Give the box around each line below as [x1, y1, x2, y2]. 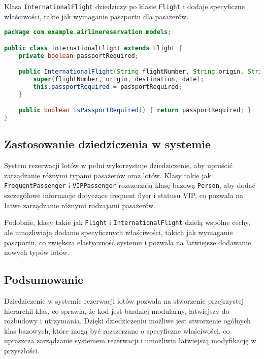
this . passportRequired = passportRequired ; [33, 83, 182, 90]
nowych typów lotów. [4, 247, 70, 257]
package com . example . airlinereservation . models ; [4, 28, 172, 36]
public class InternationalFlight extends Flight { [4, 44, 182, 52]
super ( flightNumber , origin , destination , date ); [33, 76, 204, 83]
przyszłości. [4, 345, 40, 355]
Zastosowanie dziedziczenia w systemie [4, 136, 211, 152]
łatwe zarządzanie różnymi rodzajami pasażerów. [4, 200, 156, 210]
